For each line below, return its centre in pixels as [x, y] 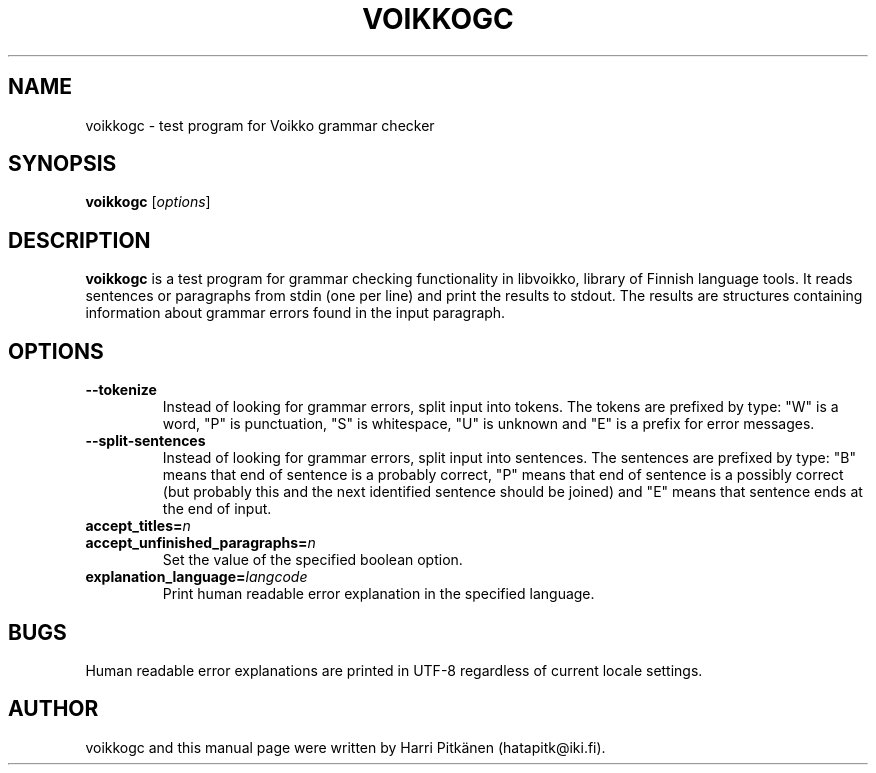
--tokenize [121, 390]
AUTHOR [53, 709]
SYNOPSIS [62, 164]
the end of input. [217, 509]
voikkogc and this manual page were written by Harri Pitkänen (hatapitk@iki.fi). [345, 747]
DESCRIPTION [79, 240]
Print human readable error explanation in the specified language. [378, 594]
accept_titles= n [138, 526]
